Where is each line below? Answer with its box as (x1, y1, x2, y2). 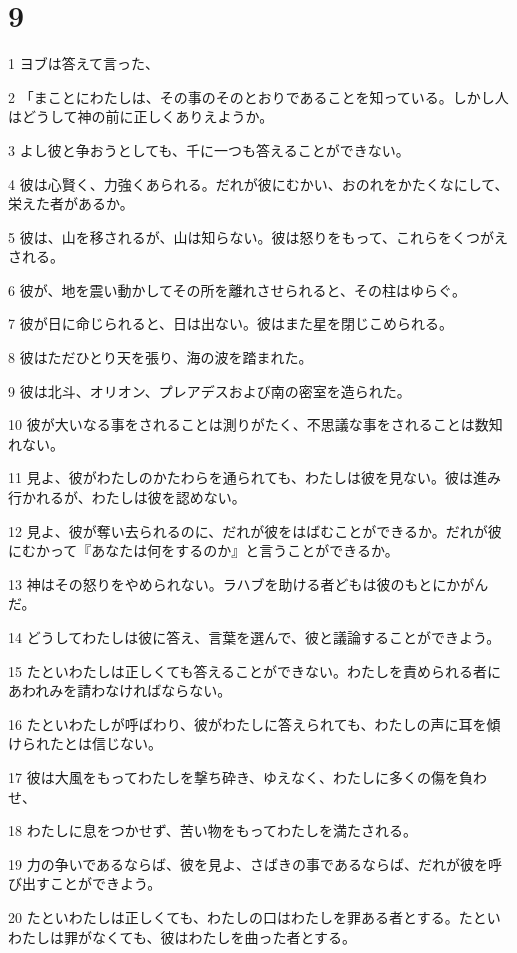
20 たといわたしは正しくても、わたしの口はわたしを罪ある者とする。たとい (8, 906, 501, 927)
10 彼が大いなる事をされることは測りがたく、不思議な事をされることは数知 (8, 414, 503, 435)
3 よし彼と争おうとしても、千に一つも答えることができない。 (8, 139, 410, 160)
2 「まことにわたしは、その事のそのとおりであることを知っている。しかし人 (8, 86, 509, 107)
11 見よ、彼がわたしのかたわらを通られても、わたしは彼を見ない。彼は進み (8, 467, 502, 488)
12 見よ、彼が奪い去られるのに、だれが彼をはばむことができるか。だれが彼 (8, 520, 502, 541)
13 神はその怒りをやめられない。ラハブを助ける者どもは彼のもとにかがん (8, 573, 489, 594)
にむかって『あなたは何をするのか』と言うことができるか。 (8, 540, 399, 561)
